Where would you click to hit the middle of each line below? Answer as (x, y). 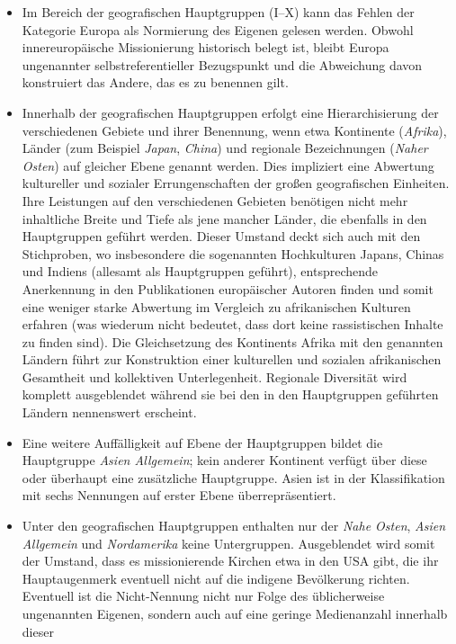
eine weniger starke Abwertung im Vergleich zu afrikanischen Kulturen (216, 306)
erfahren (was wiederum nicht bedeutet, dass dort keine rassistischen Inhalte (232, 324)
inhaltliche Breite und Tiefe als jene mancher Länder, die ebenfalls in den (224, 218)
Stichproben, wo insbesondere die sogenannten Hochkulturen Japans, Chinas (233, 253)
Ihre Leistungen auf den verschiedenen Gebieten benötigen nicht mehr (215, 200)
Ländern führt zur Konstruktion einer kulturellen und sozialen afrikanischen (232, 359)
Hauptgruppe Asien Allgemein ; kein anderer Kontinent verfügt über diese (224, 460)
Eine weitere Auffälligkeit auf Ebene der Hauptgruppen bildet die (202, 442)
